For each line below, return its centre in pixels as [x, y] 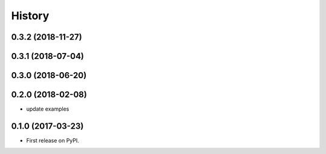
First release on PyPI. [53, 141]
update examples [48, 109]
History [30, 16]
